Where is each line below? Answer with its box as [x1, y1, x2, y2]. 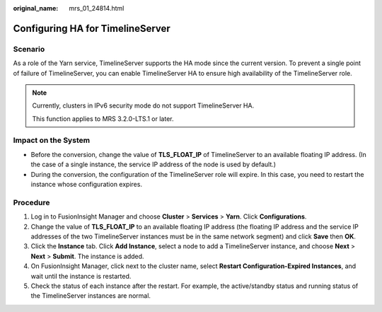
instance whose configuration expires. [30, 180, 143, 189]
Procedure [13, 197, 50, 207]
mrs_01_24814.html [69, 4, 125, 12]
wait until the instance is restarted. [30, 272, 132, 280]
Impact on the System [13, 135, 91, 145]
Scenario [13, 44, 45, 54]
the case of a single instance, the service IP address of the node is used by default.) [30, 160, 276, 169]
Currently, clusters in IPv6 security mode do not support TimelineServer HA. [32, 101, 255, 110]
